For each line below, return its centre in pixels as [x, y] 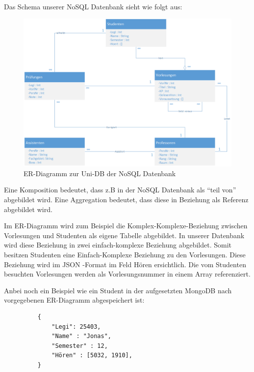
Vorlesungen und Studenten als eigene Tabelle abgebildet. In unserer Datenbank [124, 235]
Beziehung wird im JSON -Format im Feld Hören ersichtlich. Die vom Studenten [125, 264]
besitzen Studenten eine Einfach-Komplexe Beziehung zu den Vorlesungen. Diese [125, 254]
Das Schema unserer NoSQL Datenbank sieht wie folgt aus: [93, 6]
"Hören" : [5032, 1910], [92, 356]
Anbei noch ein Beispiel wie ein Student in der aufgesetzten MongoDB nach [118, 290]
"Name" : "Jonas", [81, 336]
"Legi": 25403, [76, 326]
